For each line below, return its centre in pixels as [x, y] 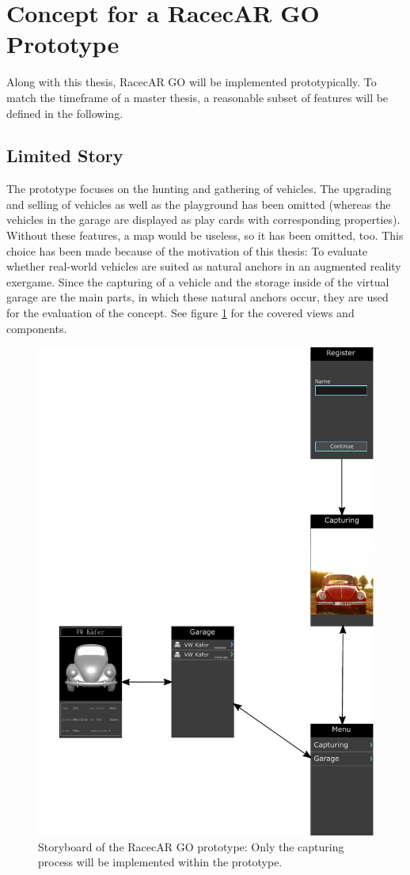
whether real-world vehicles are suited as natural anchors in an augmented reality [204, 266]
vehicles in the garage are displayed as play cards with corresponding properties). [203, 220]
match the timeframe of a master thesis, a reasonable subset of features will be [197, 97]
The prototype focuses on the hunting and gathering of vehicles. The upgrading [199, 189]
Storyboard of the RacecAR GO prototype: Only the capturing [191, 846]
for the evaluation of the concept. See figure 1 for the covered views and [180, 313]
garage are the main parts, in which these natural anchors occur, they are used [197, 297]
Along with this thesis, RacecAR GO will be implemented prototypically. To [192, 82]
